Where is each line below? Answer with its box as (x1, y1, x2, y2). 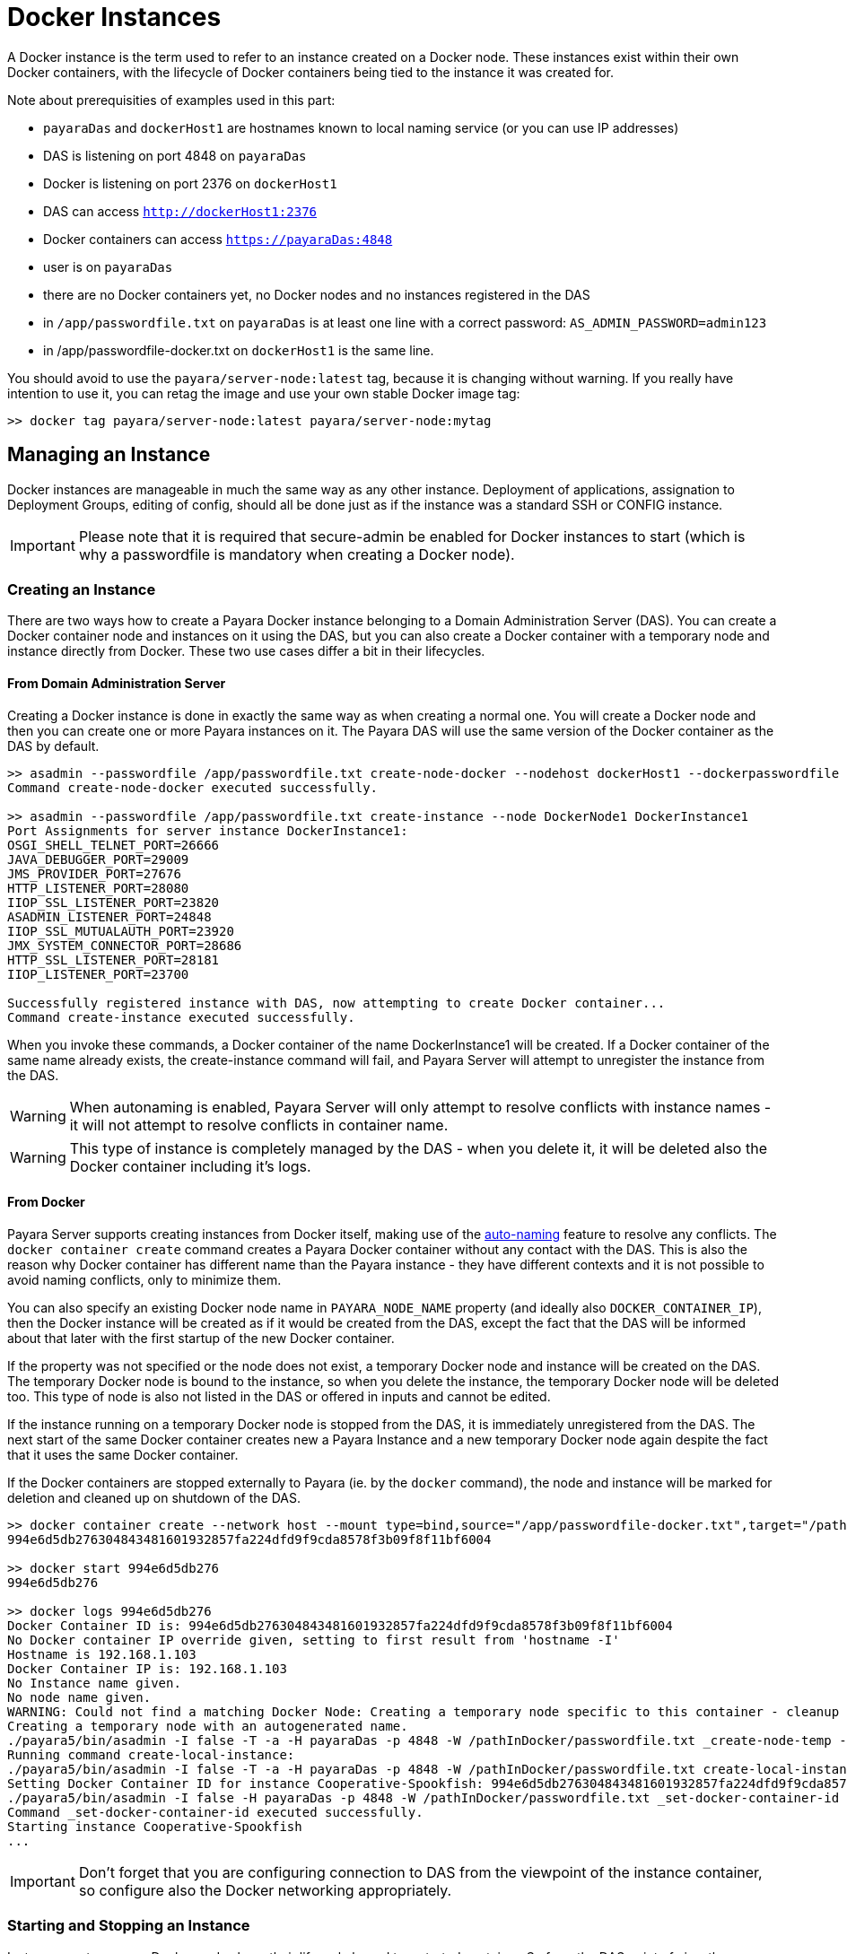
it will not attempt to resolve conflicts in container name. (69, 1115, 449, 1134)
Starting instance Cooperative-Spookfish (7, 1819, 302, 1834)
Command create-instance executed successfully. (7, 1009, 355, 1025)
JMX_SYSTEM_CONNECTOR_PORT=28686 (7, 938, 242, 953)
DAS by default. (7, 737, 100, 754)
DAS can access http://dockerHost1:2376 (43, 203, 318, 219)
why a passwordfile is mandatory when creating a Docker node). (78, 545, 515, 563)
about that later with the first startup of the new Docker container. (7, 1330, 395, 1346)
